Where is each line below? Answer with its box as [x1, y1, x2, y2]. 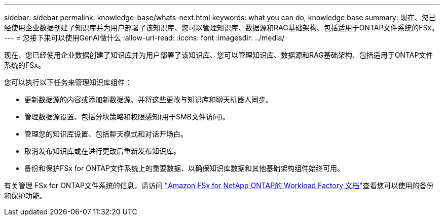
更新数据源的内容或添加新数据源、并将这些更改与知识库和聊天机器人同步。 [24, 95, 273, 104]
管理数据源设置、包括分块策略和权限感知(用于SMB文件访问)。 [24, 112, 230, 121]
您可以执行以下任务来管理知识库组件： [4, 78, 132, 86]
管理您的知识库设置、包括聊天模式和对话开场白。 [24, 129, 188, 138]
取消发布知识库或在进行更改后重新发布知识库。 [24, 147, 180, 155]
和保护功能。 [4, 191, 47, 200]
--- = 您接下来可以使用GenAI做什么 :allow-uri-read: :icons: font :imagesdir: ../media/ [4, 33, 285, 42]
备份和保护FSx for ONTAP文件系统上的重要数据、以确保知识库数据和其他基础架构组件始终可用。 [24, 164, 344, 172]
